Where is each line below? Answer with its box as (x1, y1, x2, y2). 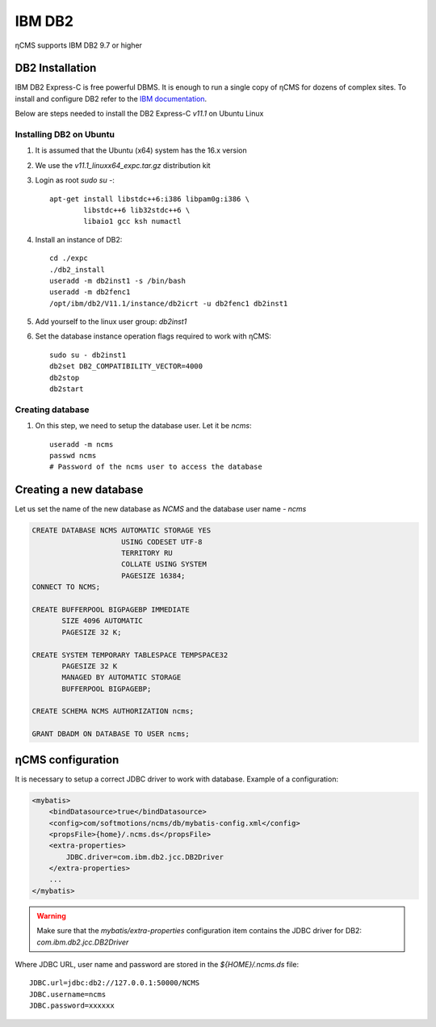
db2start (49, 385, 84, 394)
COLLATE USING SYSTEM (121, 560, 208, 569)
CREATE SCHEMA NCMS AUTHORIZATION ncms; (31, 707, 194, 716)
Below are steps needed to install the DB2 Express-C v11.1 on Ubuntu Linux (15, 109, 264, 119)
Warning (36, 911, 66, 920)
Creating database (15, 404, 90, 415)
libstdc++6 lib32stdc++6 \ (83, 205, 191, 214)
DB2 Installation (15, 61, 97, 75)
